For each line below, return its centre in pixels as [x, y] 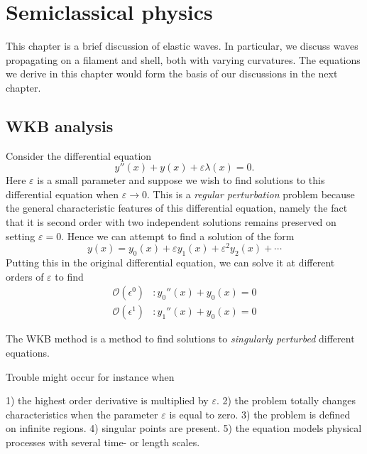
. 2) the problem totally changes [286, 400]
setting [21, 236]
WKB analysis [60, 125]
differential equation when [62, 194]
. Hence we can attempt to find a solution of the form [178, 236]
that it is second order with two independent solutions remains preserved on [171, 222]
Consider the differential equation [79, 155]
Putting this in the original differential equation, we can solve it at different [170, 263]
